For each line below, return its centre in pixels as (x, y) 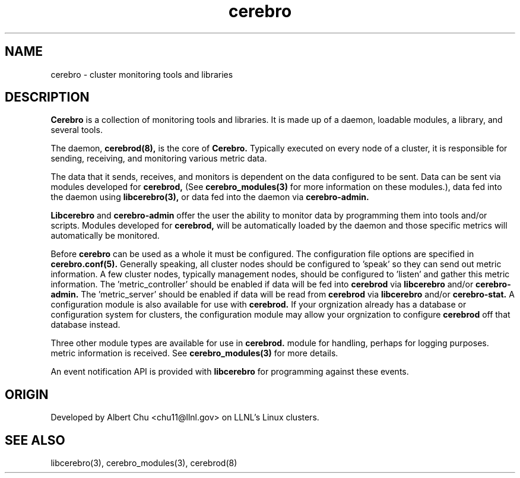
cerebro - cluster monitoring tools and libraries (142, 74)
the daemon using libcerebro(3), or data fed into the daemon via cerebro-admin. (210, 197)
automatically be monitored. (105, 236)
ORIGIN (27, 394)
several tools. (77, 130)
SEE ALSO (35, 440)
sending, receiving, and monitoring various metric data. (159, 159)
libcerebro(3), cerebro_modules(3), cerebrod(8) (144, 463)
